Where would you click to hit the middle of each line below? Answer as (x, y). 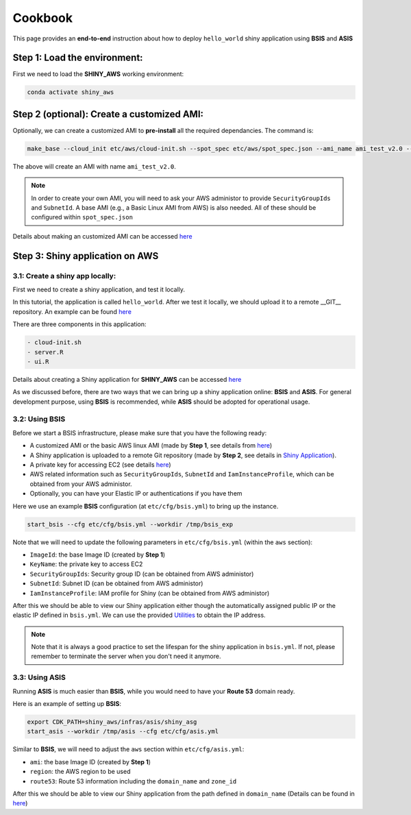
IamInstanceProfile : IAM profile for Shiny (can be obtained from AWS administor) (150, 593)
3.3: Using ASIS (39, 677)
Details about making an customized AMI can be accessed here (102, 236)
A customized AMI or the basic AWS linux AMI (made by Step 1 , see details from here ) (151, 446)
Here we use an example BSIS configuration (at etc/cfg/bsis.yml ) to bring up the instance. (146, 506)
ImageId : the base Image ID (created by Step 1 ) (98, 555)
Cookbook (43, 18)
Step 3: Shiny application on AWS (86, 256)
